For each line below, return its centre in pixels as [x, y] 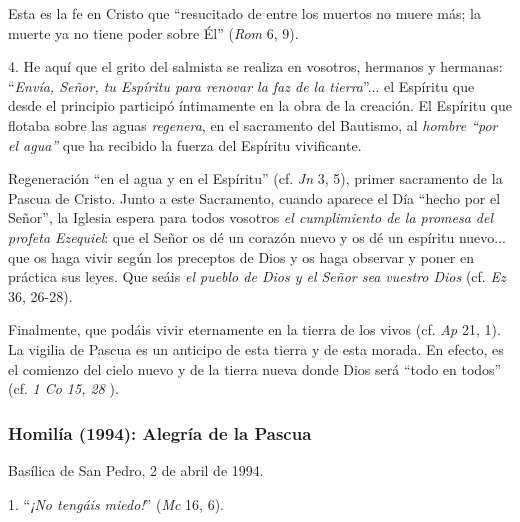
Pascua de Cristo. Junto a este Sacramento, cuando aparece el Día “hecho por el [254, 197]
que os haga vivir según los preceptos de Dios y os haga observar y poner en [241, 256]
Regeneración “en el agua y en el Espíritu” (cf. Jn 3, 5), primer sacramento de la [255, 178]
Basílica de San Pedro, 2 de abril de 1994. [136, 469]
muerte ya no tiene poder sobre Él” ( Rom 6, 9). [153, 32]
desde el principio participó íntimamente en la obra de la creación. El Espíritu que [260, 105]
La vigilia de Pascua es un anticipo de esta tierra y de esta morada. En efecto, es [256, 348]
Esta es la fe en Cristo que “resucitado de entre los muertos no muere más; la [244, 13]
